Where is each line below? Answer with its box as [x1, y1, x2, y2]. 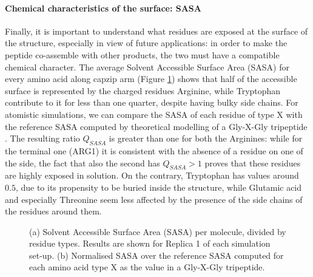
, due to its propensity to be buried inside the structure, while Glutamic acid [15, 180, 302, 193]
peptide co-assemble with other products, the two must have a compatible [5, 48, 280, 61]
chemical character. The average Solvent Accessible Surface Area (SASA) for [5, 60, 289, 73]
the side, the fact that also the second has [5, 156, 160, 169]
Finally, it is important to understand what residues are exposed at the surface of [5, 24, 308, 37]
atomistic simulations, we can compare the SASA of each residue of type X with [5, 108, 303, 120]
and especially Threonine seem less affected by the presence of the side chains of [5, 193, 303, 205]
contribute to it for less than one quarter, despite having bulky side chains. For [5, 96, 298, 109]
